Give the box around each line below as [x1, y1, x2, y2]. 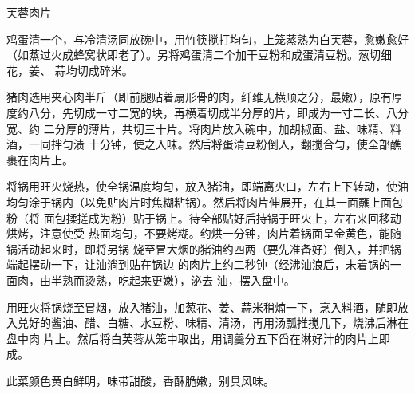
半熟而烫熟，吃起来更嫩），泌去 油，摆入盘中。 [50, 271, 295, 288]
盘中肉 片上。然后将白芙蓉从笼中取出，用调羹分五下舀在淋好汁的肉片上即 [6, 329, 390, 346]
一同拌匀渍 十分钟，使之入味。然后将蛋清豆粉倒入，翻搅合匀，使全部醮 [28, 136, 401, 152]
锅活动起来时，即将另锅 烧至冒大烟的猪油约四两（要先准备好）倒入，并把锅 [6, 240, 401, 257]
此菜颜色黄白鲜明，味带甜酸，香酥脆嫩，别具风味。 [6, 372, 275, 388]
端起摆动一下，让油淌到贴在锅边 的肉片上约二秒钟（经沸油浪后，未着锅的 [6, 256, 390, 273]
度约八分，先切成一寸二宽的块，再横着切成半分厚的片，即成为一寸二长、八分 [6, 104, 409, 120]
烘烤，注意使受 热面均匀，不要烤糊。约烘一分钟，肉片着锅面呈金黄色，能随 [6, 225, 401, 242]
